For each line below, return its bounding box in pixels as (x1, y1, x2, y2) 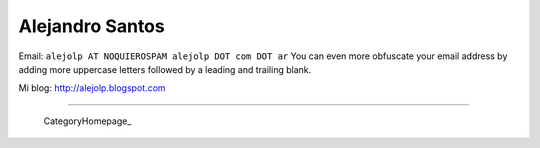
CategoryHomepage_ (43, 115, 132, 127)
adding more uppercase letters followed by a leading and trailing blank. (18, 63, 312, 75)
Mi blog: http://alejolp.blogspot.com (18, 82, 166, 94)
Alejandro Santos (18, 15, 165, 37)
